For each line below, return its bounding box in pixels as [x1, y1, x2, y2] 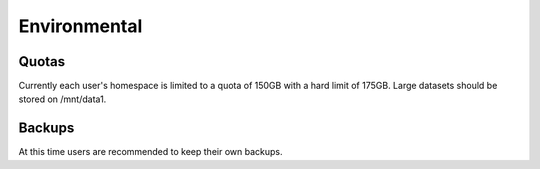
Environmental [18, 15, 143, 37]
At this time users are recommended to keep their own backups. [18, 146, 283, 158]
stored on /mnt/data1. [18, 93, 107, 105]
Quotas [18, 53, 66, 70]
